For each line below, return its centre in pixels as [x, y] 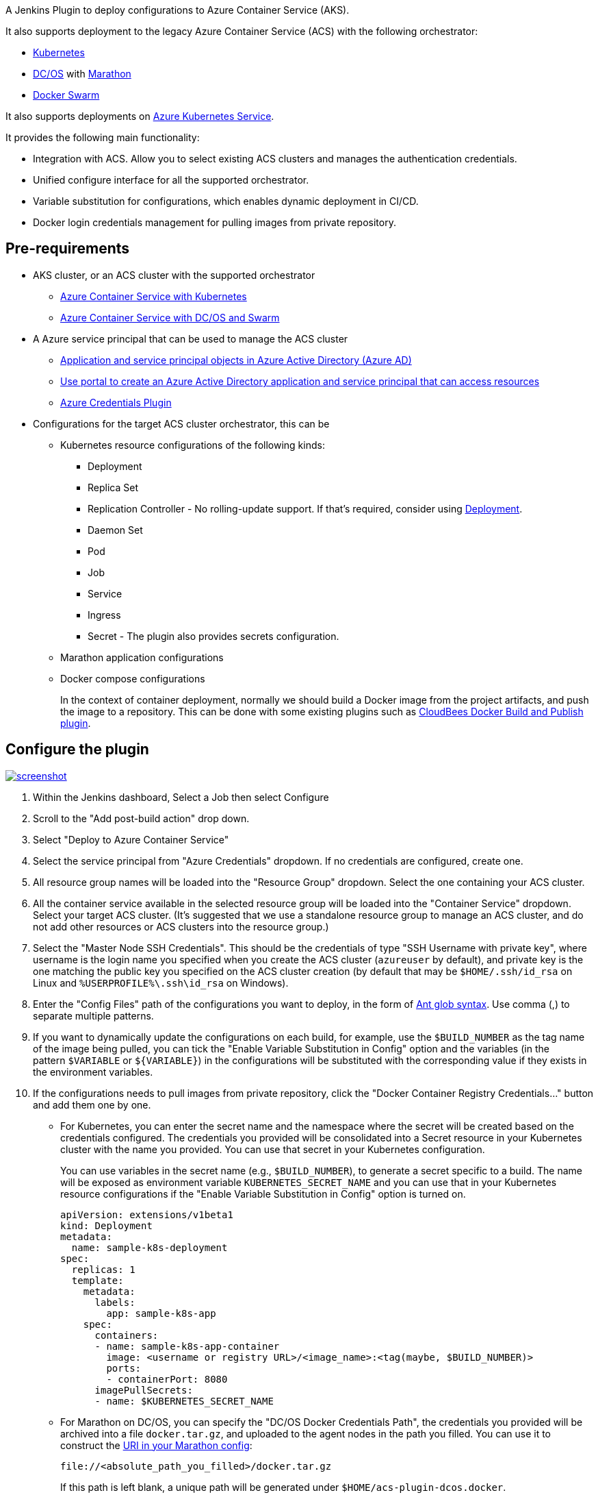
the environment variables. [93, 1072]
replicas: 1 [103, 1269]
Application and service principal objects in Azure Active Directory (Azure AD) [236, 360]
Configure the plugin [77, 750]
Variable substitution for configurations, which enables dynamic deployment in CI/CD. [226, 201]
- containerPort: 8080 [167, 1379]
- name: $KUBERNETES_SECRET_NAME [184, 1401]
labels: [115, 1302]
